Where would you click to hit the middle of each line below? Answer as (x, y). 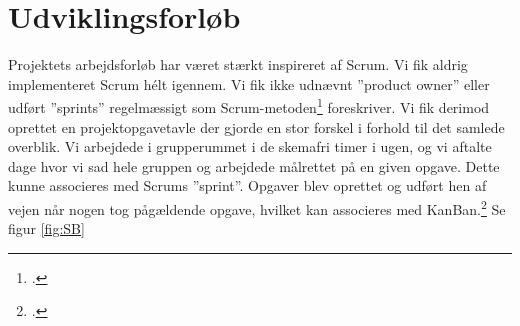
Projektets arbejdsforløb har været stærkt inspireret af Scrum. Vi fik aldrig (238, 64)
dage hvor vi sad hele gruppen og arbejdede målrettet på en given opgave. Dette (254, 165)
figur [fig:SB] (46, 228)
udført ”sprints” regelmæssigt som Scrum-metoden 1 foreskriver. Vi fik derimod (249, 105)
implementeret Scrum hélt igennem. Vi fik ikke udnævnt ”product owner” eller (249, 83)
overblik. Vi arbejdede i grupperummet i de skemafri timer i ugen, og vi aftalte (250, 146)
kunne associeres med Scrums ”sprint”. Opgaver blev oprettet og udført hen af (247, 185)
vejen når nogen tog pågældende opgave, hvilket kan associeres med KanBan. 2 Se (257, 207)
